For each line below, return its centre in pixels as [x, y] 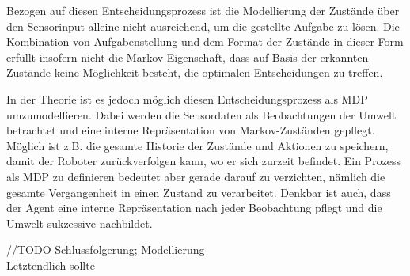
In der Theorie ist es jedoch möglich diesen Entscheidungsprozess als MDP [187, 98]
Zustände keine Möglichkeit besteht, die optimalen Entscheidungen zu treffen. [195, 72]
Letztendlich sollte [51, 265]
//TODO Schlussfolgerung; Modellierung [106, 250]
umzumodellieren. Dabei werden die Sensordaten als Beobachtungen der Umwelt [201, 114]
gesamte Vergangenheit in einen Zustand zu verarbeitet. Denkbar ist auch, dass [199, 192]
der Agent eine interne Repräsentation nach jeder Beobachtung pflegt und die [194, 208]
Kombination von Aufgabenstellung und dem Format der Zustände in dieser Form [205, 42]
